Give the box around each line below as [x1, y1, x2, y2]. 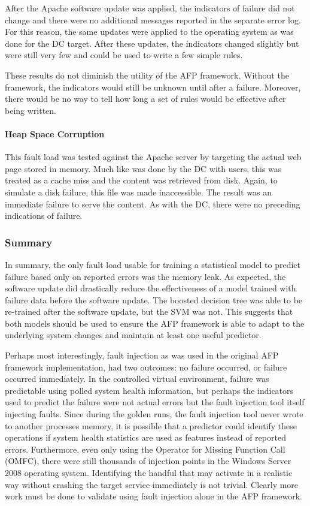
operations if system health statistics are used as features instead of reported [5, 431, 286, 444]
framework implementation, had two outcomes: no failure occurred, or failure [5, 360, 287, 373]
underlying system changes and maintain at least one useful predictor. [5, 329, 262, 341]
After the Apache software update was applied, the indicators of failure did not [5, 2, 295, 14]
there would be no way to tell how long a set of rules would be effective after [5, 92, 286, 105]
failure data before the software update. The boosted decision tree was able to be [5, 293, 303, 306]
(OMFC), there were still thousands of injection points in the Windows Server [5, 454, 291, 467]
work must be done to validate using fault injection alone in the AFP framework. [5, 490, 302, 502]
